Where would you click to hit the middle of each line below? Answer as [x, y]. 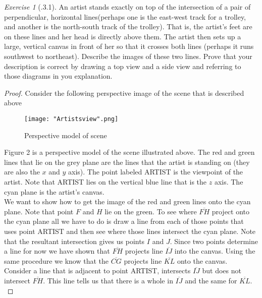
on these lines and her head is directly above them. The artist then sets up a [123, 36]
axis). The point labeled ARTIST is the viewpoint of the [156, 172]
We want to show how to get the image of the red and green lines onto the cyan [127, 201]
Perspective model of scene [66, 135]
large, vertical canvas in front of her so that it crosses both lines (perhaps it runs [129, 46]
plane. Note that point [39, 211]
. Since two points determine [214, 241]
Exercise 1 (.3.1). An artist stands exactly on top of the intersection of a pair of [127, 7]
